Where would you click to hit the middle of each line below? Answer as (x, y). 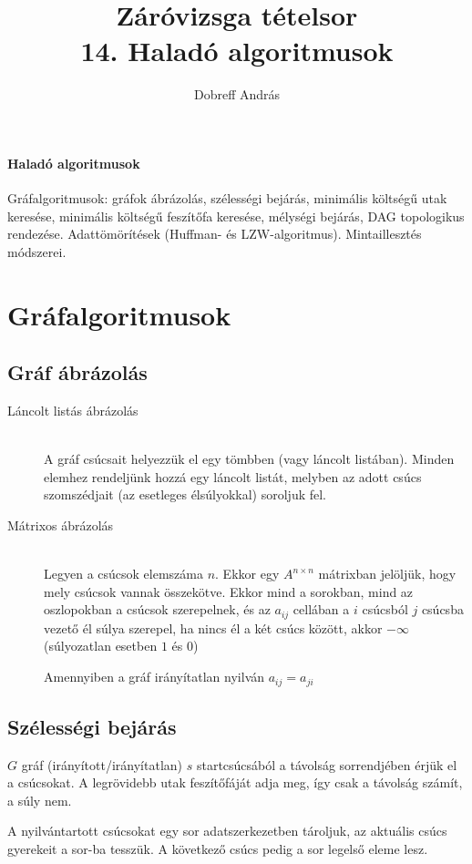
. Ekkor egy (247, 574)
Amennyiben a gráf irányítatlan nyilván (154, 677)
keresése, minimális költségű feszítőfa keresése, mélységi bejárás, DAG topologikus (236, 216)
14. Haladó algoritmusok (237, 51)
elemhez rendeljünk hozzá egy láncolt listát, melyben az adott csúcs (233, 476)
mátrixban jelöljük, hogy (387, 574)
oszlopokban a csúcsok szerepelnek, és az (157, 609)
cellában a (321, 609)
